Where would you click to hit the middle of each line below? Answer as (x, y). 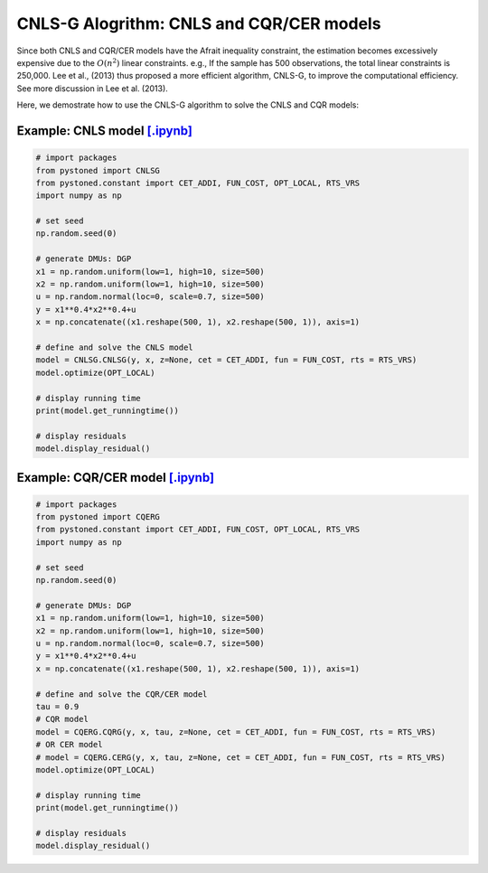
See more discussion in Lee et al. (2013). (93, 88)
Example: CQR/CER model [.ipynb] (116, 478)
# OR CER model (69, 745)
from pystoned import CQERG (98, 517)
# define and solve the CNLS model (114, 347)
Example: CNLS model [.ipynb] (105, 131)
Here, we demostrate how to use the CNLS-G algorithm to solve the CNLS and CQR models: (188, 105)
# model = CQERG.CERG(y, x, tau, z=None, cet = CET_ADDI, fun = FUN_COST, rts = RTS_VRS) (241, 757)
